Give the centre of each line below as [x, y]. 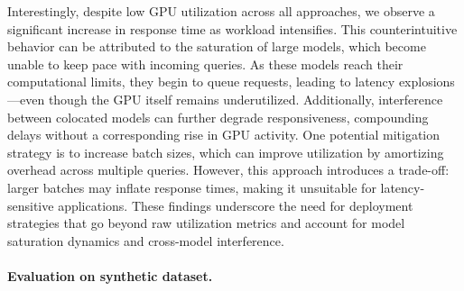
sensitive [31, 205]
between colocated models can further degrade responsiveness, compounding [218, 117]
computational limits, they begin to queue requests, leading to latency [201, 82]
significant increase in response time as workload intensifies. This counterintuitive [232, 28]
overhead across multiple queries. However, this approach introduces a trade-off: [228, 170]
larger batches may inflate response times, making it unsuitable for [192, 187]
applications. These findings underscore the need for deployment [236, 205]
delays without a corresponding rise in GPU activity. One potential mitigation [224, 135]
